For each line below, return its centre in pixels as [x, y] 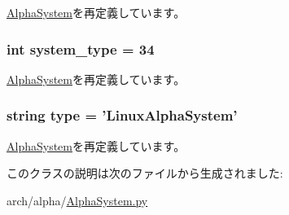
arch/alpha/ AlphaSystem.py [77, 200]
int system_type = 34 [81, 48]
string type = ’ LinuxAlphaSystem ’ [122, 115]
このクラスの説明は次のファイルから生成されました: [145, 173]
